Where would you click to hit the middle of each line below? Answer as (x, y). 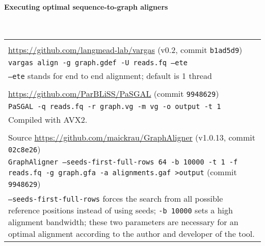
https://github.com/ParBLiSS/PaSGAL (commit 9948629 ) (114, 94)
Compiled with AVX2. (48, 120)
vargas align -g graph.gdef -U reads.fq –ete (98, 63)
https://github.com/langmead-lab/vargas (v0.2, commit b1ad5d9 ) (125, 50)
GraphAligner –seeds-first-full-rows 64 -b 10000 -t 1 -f (123, 162)
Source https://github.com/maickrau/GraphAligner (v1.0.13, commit (132, 138)
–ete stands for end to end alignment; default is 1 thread (110, 76)
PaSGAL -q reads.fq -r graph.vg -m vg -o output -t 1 (115, 107)
